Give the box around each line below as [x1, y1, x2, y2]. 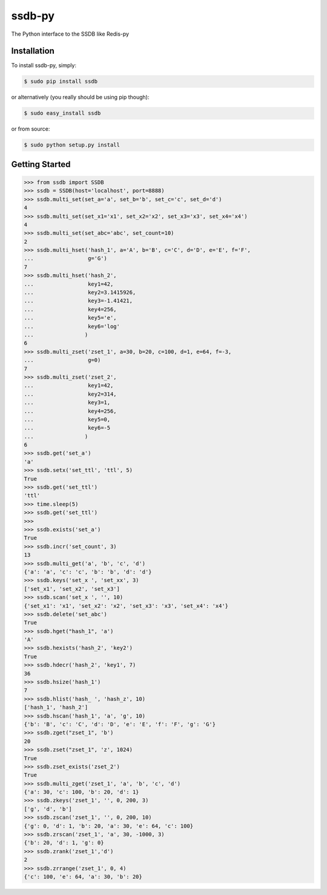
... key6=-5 [24, 424, 111, 431]
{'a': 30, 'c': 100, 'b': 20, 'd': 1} [24, 788, 139, 796]
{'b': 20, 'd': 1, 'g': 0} [24, 839, 104, 847]
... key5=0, [24, 416, 111, 423]
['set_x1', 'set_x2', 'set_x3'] [24, 585, 121, 592]
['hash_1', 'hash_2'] [24, 704, 88, 711]
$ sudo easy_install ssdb [24, 110, 101, 117]
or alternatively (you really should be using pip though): [11, 94, 150, 101]
